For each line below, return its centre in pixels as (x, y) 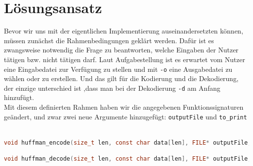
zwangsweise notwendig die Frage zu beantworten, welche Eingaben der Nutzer (121, 50)
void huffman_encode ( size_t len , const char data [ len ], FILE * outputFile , (128, 142)
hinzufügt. (19, 97)
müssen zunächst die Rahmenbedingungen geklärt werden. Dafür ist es (109, 40)
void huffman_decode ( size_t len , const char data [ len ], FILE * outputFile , (128, 159)
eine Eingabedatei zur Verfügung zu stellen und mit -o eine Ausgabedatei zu (118, 69)
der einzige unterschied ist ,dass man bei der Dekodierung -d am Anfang (112, 88)
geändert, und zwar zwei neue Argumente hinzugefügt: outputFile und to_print (126, 116)
